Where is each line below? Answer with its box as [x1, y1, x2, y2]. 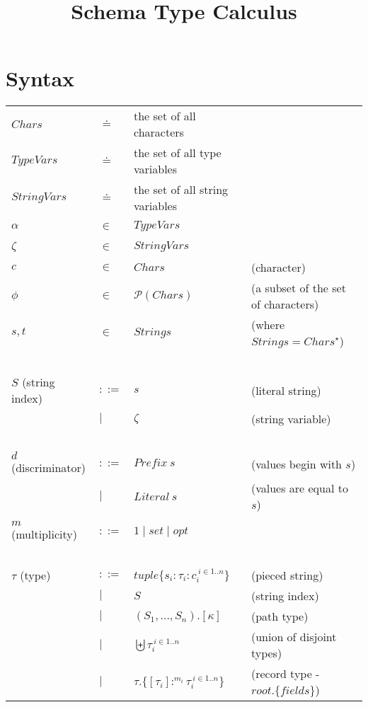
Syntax [6, 64, 75, 93]
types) [251, 645, 282, 662]
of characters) [251, 296, 319, 313]
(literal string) [251, 381, 321, 398]
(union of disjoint [251, 628, 337, 645]
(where [251, 316, 285, 333]
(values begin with [251, 455, 343, 472]
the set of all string [134, 181, 229, 198]
